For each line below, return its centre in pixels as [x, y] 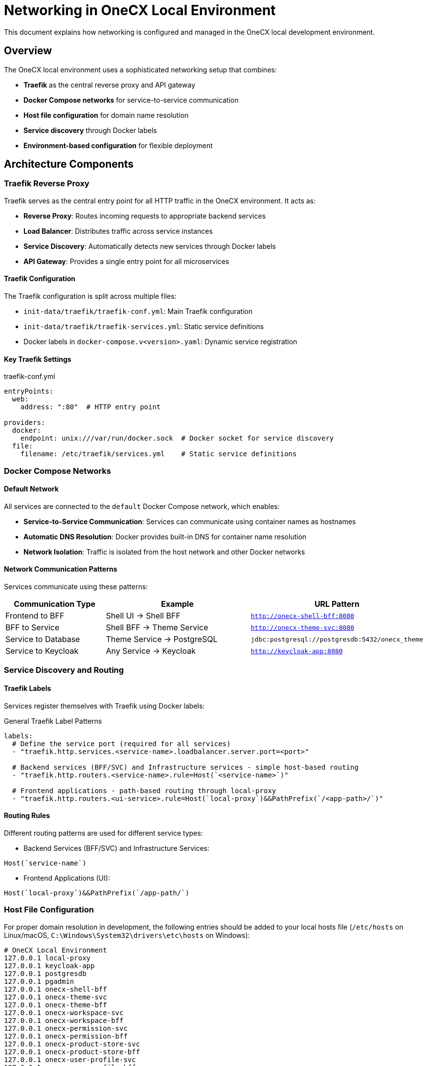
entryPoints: [29, 391]
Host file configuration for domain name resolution [106, 115]
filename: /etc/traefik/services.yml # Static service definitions [158, 454]
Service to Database [43, 639]
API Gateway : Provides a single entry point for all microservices [126, 261]
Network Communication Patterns [61, 569]
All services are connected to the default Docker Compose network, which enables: [142, 506]
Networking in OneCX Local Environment [140, 10]
